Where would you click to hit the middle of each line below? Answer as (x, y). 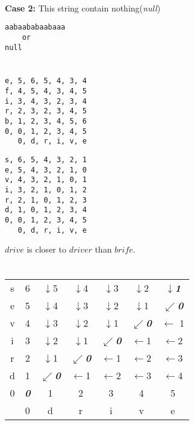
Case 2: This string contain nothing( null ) (83, 8)
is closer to (46, 249)
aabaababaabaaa (35, 27)
